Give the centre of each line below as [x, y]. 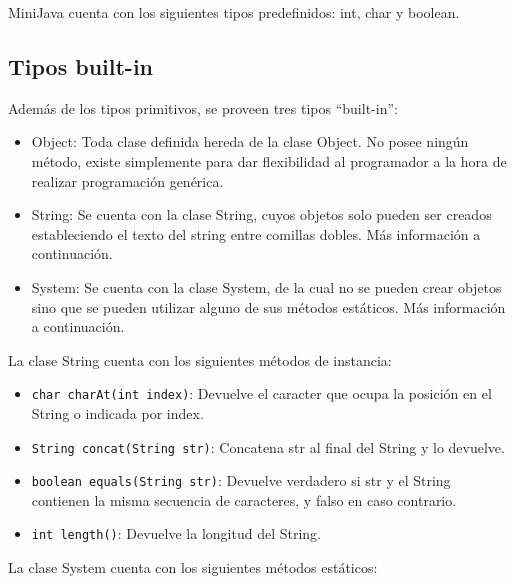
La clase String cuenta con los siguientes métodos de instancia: [200, 359]
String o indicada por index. [117, 412]
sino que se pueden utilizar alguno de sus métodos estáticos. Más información [268, 306]
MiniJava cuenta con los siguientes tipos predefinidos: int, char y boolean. [234, 12]
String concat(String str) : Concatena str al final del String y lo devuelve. [268, 446]
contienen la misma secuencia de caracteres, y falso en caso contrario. [244, 499]
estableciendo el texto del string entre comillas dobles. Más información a [256, 233]
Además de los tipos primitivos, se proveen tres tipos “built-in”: [203, 107]
